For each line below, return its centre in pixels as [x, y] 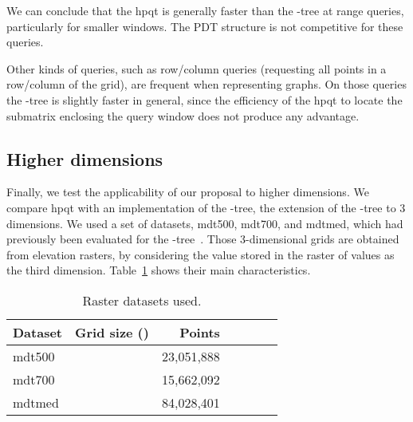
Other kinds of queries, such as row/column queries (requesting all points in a [197, 68]
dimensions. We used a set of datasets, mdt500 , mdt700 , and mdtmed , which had [205, 223]
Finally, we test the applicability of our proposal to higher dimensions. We [188, 192]
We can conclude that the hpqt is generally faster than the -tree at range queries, [205, 10]
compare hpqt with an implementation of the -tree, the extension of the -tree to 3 [206, 207]
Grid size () [112, 332]
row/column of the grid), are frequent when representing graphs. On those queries [206, 84]
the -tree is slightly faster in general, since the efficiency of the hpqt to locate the [205, 99]
